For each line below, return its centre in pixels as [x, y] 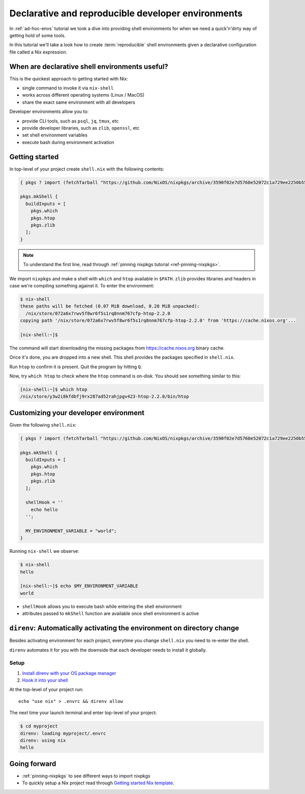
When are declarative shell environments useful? [89, 66]
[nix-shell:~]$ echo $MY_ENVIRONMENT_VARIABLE [79, 586]
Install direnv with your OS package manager [69, 673]
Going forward [33, 764]
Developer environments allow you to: [49, 111]
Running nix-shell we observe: [44, 551]
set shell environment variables [55, 135]
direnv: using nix [43, 741]
